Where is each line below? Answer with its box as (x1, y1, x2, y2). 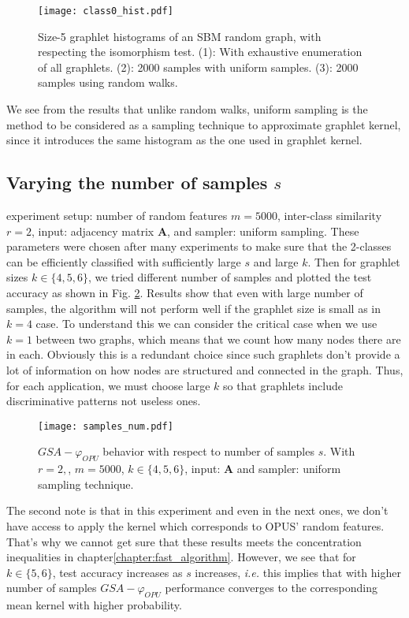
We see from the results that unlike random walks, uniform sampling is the (6, 101, 368, 117)
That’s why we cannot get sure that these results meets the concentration (6, 533, 362, 549)
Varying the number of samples (6, 170, 268, 195)
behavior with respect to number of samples (102, 443, 314, 460)
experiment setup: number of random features (6, 207, 228, 224)
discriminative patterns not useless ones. (6, 393, 201, 409)
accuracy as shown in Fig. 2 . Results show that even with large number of (6, 284, 363, 300)
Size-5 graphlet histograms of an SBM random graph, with (38, 28, 322, 44)
